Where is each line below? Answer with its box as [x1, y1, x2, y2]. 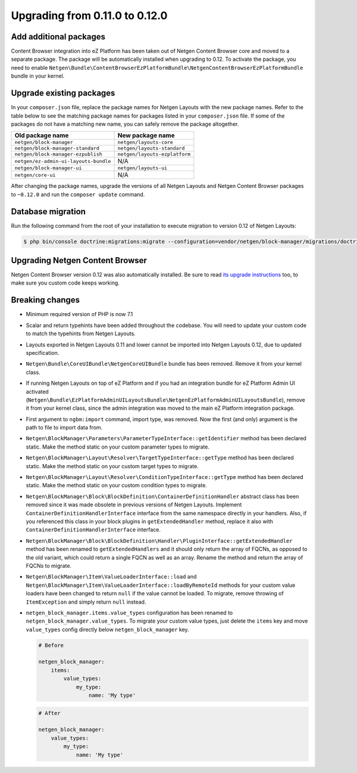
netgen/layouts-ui [117, 165, 168, 171]
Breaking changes [11, 295, 80, 305]
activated [26, 388, 49, 395]
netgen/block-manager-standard [14, 145, 99, 151]
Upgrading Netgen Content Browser [11, 255, 147, 265]
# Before [38, 642, 64, 648]
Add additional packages [11, 32, 106, 42]
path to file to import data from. [26, 424, 103, 431]
